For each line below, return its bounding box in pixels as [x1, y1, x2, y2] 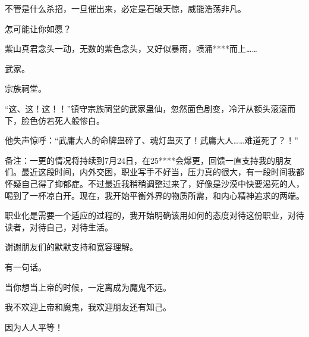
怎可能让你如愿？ [5, 22, 71, 35]
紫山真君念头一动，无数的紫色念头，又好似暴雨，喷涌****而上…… [5, 42, 257, 55]
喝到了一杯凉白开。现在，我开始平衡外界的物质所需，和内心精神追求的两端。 [5, 189, 304, 201]
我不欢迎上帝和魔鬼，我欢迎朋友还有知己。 [5, 301, 171, 313]
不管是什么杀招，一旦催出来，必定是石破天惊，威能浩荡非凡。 [5, 2, 246, 14]
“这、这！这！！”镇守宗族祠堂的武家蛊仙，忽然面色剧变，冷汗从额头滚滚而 [5, 102, 296, 114]
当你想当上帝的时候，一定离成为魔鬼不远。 [5, 280, 171, 293]
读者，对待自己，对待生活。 [5, 220, 113, 233]
